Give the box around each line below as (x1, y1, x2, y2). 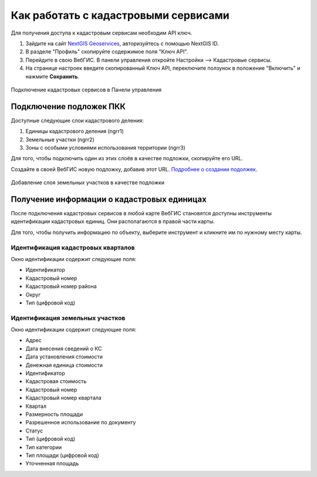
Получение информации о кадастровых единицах (11, 194, 207, 204)
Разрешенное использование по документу (25, 419, 136, 426)
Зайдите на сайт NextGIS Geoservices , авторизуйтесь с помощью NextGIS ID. (25, 40, 220, 47)
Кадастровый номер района (25, 283, 97, 290)
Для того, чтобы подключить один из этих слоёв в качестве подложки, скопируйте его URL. (11, 155, 244, 162)
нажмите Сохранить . (25, 73, 79, 80)
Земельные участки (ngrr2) (25, 136, 95, 143)
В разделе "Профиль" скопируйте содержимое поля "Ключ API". (25, 48, 188, 55)
